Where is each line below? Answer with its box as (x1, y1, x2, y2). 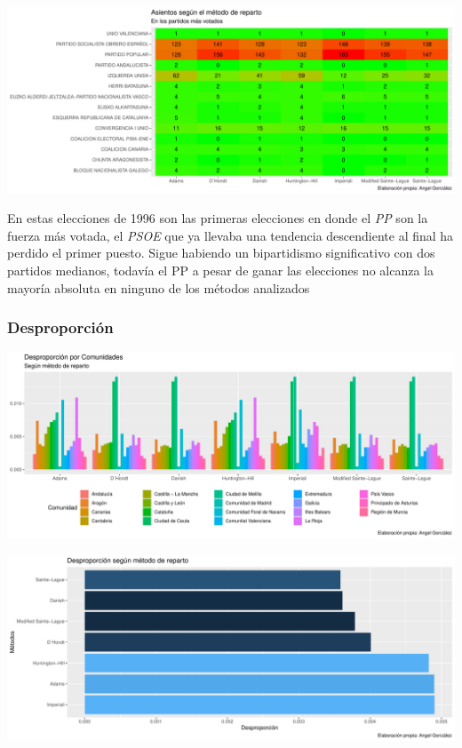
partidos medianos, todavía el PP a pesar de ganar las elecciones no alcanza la (7, 261, 434, 280)
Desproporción (7, 316, 114, 338)
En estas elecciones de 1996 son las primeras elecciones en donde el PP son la (7, 209, 428, 227)
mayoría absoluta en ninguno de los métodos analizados (7, 278, 310, 297)
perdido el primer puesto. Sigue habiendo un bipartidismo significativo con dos (7, 243, 435, 262)
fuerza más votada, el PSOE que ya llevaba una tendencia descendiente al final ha (7, 226, 454, 244)
